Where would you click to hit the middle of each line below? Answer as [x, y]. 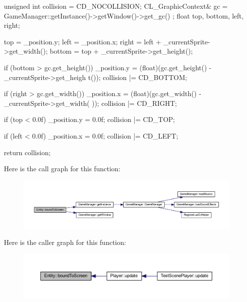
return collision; [27, 152]
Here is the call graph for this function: [62, 169]
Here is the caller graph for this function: [65, 242]
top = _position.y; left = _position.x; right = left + [83, 41]
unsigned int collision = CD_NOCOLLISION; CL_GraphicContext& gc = [116, 6]
